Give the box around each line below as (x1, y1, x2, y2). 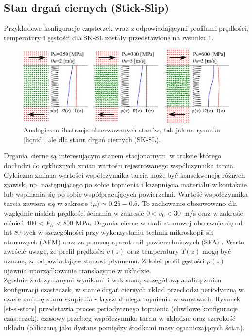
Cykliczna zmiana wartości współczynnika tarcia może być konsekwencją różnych (4, 169, 245, 180)
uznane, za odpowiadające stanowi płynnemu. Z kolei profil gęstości (4, 255, 205, 265)
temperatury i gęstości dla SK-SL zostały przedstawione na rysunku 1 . (4, 32, 214, 42)
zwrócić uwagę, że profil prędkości (4, 246, 104, 256)
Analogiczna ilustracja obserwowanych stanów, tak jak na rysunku (23, 125, 220, 135)
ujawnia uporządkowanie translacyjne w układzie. (4, 265, 151, 275)
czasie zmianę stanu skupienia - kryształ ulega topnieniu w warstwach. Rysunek (4, 294, 241, 304)
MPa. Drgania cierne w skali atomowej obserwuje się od (75, 217, 243, 227)
